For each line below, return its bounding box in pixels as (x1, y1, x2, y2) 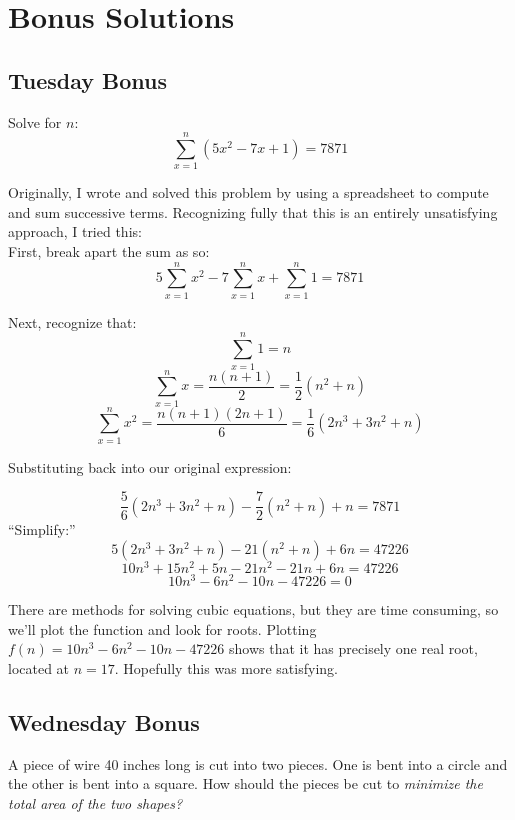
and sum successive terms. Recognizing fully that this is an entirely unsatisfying (8, 201, 498, 222)
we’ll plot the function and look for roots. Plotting (8, 618, 317, 639)
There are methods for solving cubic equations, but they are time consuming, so (8, 599, 499, 620)
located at (8, 657, 70, 678)
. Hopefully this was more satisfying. (114, 657, 338, 678)
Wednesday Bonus (8, 706, 200, 737)
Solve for (8, 111, 62, 132)
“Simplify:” (8, 519, 76, 540)
